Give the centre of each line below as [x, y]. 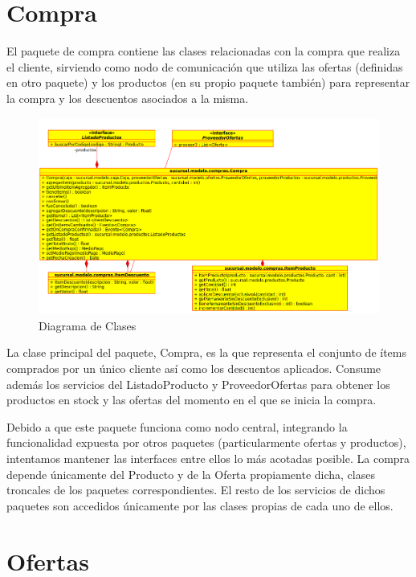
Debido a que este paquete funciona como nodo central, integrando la [177, 426]
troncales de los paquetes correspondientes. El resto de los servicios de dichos [196, 490]
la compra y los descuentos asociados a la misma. [128, 98]
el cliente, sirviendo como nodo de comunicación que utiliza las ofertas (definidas [205, 66]
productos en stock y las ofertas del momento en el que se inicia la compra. [192, 400]
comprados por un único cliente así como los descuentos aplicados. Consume [194, 368]
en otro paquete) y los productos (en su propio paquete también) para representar [208, 82]
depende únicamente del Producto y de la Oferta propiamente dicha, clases [191, 474]
